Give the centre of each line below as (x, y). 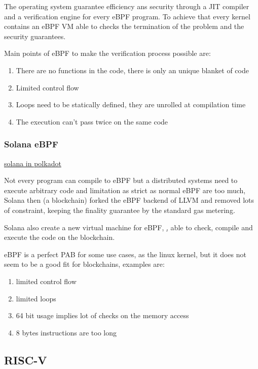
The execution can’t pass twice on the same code (92, 121)
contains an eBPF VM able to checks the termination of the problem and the (124, 26)
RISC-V (26, 360)
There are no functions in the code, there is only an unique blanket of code (132, 70)
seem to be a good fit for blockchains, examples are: (84, 264)
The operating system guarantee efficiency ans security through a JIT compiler (127, 6)
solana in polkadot (33, 163)
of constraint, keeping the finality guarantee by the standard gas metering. (120, 210)
